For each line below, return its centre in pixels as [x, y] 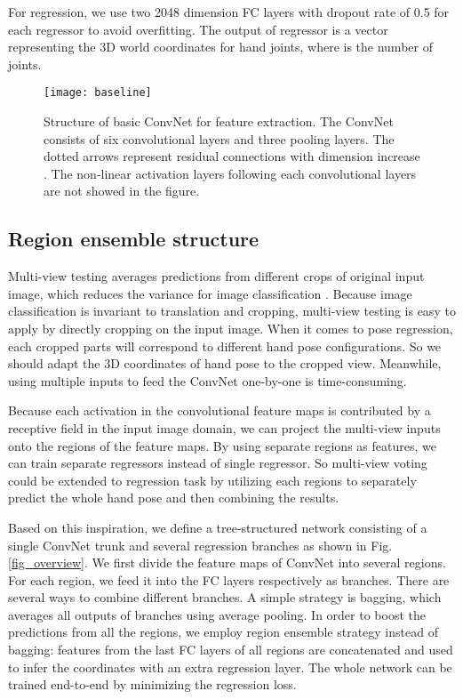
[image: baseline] [98, 93]
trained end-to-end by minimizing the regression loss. [152, 684]
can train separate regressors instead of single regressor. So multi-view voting [218, 463]
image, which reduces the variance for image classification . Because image [210, 293]
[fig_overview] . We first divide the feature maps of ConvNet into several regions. [227, 562]
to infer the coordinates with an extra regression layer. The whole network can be [230, 667]
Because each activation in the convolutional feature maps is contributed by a [220, 410]
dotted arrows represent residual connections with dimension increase [232, 156]
